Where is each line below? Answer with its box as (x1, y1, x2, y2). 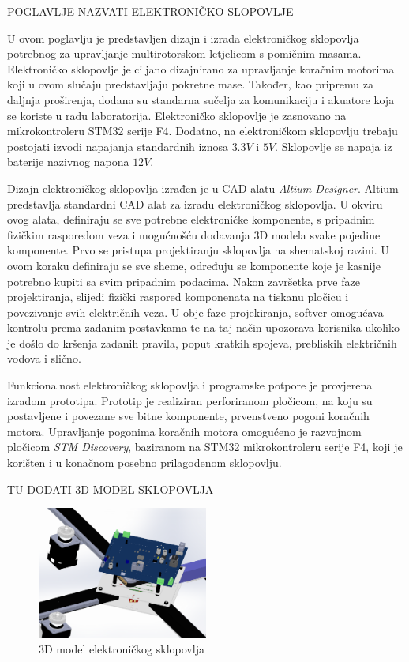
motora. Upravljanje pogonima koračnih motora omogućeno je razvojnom (7, 423, 362, 439)
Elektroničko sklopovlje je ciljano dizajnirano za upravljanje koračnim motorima (7, 60, 395, 77)
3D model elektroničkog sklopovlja (39, 640, 204, 656)
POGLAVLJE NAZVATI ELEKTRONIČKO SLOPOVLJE (7, 3, 294, 19)
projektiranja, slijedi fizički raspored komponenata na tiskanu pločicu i (7, 288, 349, 305)
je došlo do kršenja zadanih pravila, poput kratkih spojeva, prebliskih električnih (7, 334, 397, 351)
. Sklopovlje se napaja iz (275, 137, 392, 154)
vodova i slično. (7, 350, 81, 367)
